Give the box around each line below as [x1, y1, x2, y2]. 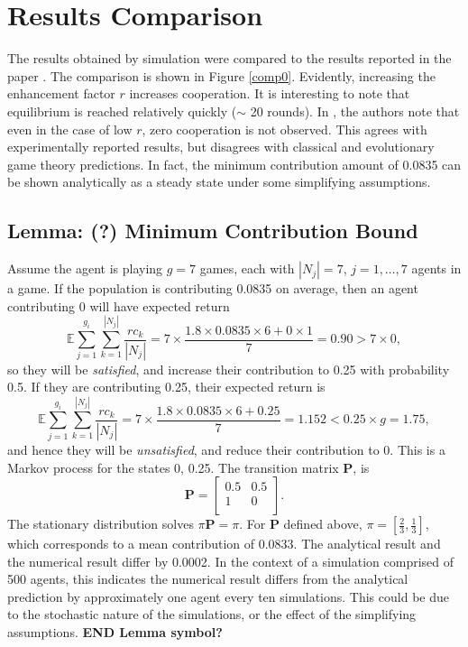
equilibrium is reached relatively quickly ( [7, 101, 237, 120]
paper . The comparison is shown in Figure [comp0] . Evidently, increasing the [7, 66, 436, 85]
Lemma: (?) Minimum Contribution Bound [7, 217, 418, 245]
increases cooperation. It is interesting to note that [129, 84, 410, 103]
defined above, [283, 514, 362, 533]
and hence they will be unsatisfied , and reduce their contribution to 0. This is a [7, 439, 445, 458]
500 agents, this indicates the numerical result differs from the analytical [7, 569, 408, 588]
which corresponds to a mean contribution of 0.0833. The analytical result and [7, 534, 441, 553]
